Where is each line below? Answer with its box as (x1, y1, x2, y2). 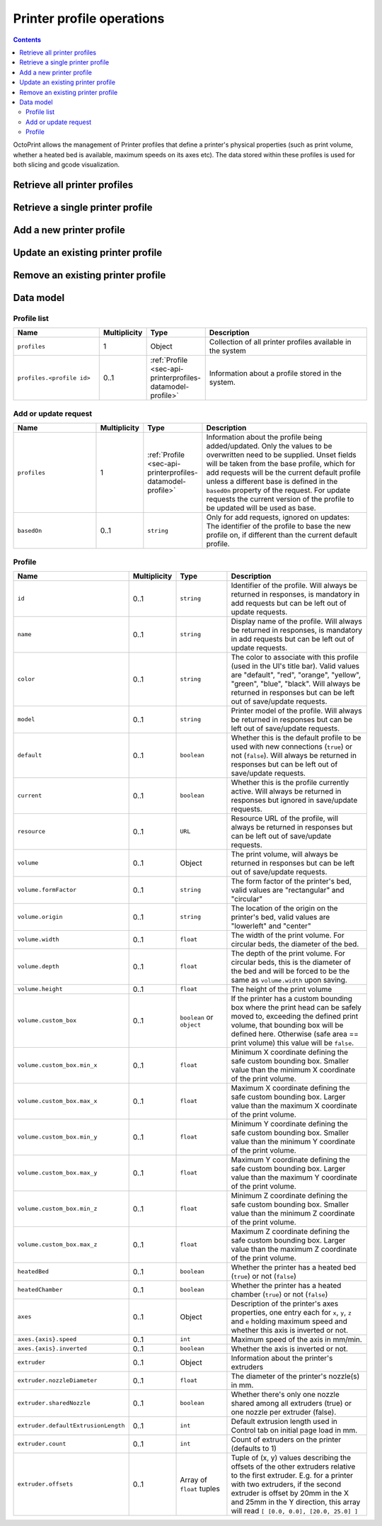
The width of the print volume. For (231, 930, 345, 940)
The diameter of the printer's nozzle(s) (231, 1371, 360, 1381)
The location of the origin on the (231, 903, 339, 913)
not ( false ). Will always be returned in (231, 750, 357, 760)
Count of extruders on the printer (231, 1435, 342, 1445)
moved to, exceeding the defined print (231, 1011, 359, 1021)
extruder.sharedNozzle (17, 1399, 91, 1407)
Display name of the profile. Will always (231, 616, 362, 626)
